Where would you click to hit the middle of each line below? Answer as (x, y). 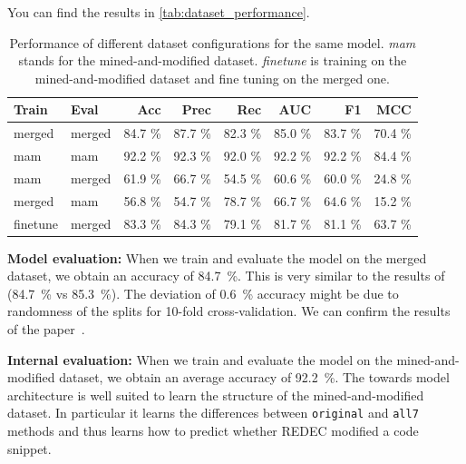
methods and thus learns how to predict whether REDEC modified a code (213, 431)
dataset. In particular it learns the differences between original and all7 (213, 413)
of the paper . (46, 329)
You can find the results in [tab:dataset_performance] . (159, 12)
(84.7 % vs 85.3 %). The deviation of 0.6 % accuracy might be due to (203, 293)
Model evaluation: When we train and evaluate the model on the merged (217, 257)
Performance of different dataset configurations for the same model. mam (213, 42)
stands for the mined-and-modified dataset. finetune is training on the (213, 60)
